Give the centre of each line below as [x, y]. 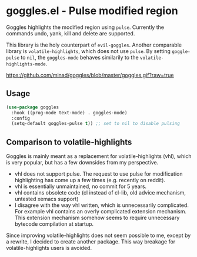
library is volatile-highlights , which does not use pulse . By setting [88, 51]
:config [21, 118]
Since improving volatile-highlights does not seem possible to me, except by [98, 235]
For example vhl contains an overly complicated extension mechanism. [101, 212]
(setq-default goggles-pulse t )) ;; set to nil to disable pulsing [96, 124]
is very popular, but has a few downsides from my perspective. [82, 163]
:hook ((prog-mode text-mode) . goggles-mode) [69, 113]
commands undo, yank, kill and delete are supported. [71, 33]
